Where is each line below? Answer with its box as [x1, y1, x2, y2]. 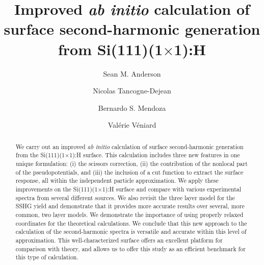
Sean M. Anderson [103, 68, 161, 79]
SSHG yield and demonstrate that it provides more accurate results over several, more [15, 202, 245, 210]
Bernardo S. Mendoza [98, 102, 166, 113]
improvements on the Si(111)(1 [15, 184, 98, 193]
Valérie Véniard [108, 119, 156, 130]
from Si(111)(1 [58, 38, 163, 59]
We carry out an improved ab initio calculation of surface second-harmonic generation [15, 142, 244, 151]
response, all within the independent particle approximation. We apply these [15, 176, 219, 185]
